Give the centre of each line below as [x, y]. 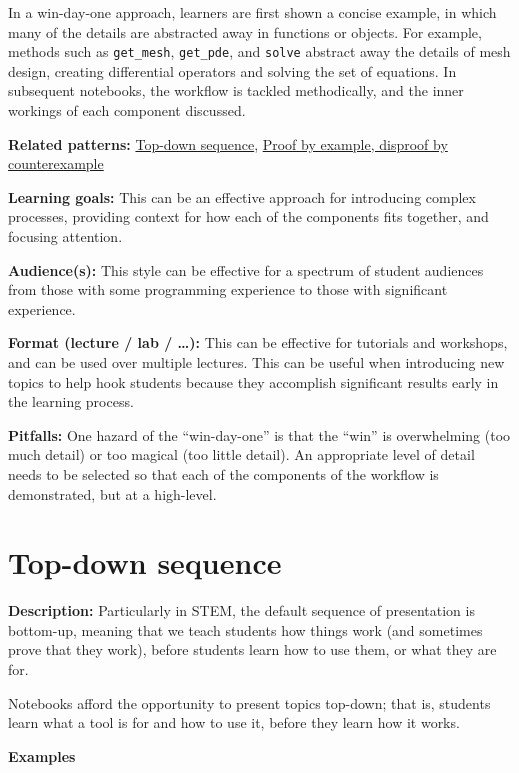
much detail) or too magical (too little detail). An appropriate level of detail [241, 454]
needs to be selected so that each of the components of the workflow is [223, 473]
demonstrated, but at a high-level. [112, 493]
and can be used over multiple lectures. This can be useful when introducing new [256, 361]
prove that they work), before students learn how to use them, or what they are [252, 649]
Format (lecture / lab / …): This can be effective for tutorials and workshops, [258, 342]
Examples [42, 755]
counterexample [56, 163]
